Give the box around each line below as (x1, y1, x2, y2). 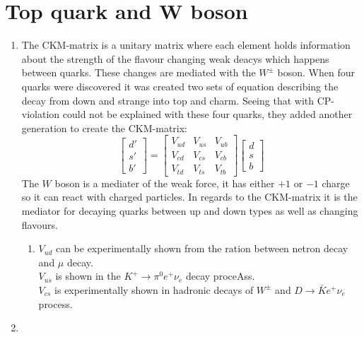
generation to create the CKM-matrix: (21, 120, 188, 135)
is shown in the (55, 268, 121, 283)
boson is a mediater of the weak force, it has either (54, 175, 275, 190)
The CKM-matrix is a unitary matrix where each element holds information (21, 37, 351, 52)
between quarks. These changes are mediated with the (21, 65, 256, 80)
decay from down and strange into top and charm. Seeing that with (21, 93, 315, 107)
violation (21, 107, 60, 122)
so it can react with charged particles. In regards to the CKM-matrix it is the (21, 189, 358, 204)
